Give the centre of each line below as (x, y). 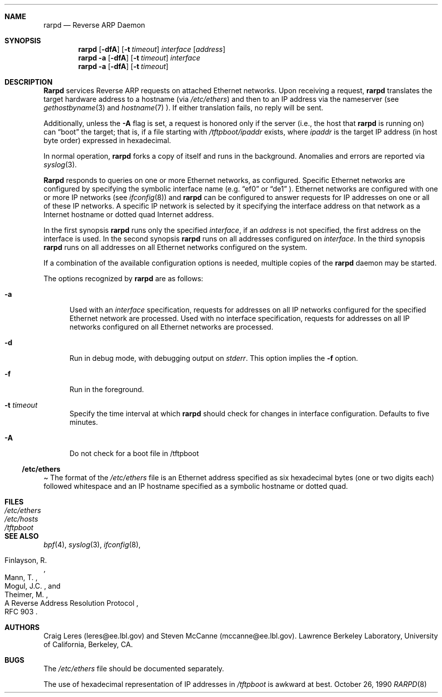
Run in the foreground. (107, 389)
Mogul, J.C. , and (33, 586)
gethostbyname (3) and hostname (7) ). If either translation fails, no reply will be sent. (183, 108)
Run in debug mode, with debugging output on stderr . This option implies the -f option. (214, 358)
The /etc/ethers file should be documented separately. (134, 669)
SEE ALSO (22, 536)
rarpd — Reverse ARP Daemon (94, 25)
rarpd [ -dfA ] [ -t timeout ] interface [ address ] (152, 49)
